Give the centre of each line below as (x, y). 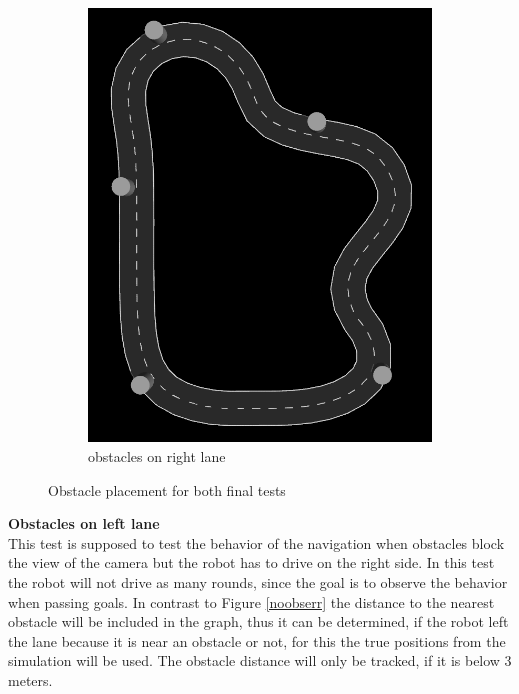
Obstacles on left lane (84, 523)
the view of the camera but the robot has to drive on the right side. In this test (251, 562)
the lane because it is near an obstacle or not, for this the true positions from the (257, 640)
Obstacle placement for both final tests (167, 489)
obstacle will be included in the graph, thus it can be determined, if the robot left (258, 621)
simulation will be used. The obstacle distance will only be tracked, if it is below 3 (260, 660)
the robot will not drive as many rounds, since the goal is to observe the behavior (258, 582)
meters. (30, 680)
